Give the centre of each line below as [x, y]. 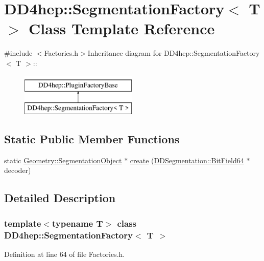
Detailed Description [60, 198]
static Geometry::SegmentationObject [63, 160]
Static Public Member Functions [92, 139]
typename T [77, 223]
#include [18, 53]
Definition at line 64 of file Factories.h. [65, 254]
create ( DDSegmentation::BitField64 [187, 160]
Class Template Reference [122, 28]
